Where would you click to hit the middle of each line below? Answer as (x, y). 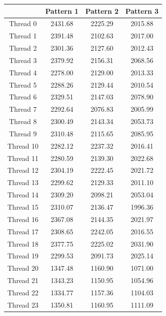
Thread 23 (23, 304)
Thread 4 (23, 72)
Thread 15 (23, 207)
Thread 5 (23, 84)
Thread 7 (23, 109)
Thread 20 (23, 268)
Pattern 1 (62, 11)
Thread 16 (23, 219)
